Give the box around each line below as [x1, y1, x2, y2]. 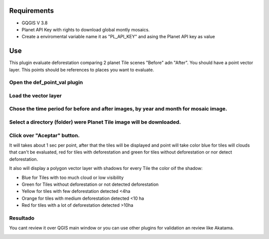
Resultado [9, 214, 35, 221]
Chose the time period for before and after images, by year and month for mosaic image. [9, 105, 228, 112]
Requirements [9, 6, 54, 15]
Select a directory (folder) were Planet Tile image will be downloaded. [9, 119, 181, 126]
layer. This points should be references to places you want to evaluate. [9, 67, 154, 73]
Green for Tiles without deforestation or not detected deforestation [21, 181, 159, 187]
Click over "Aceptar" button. [9, 132, 80, 139]
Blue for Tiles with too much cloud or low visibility [21, 174, 124, 180]
